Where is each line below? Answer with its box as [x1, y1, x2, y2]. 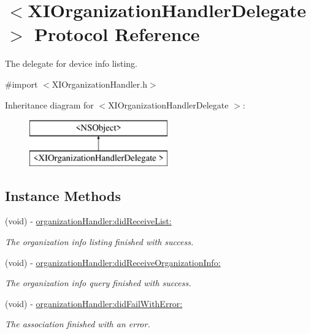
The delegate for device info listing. [5, 57, 137, 70]
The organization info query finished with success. [5, 276, 191, 289]
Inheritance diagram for [5, 98, 94, 111]
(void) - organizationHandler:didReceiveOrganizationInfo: [5, 256, 221, 268]
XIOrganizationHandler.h [52, 77, 147, 90]
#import [5, 77, 38, 90]
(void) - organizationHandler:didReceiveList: [5, 214, 172, 227]
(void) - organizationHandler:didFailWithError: [5, 297, 183, 309]
